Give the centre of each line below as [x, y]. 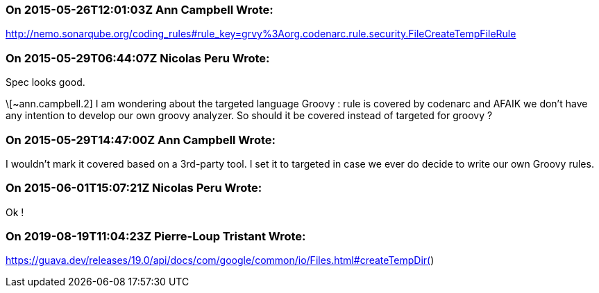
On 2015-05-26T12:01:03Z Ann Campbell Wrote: [140, 10]
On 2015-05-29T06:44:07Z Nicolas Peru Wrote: [138, 58]
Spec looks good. [45, 82]
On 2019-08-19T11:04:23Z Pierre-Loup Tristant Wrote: [156, 236]
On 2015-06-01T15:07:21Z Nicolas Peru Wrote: [134, 188]
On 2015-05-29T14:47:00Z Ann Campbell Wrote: [141, 140]
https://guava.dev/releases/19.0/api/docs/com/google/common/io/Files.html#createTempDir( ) [220, 260]
